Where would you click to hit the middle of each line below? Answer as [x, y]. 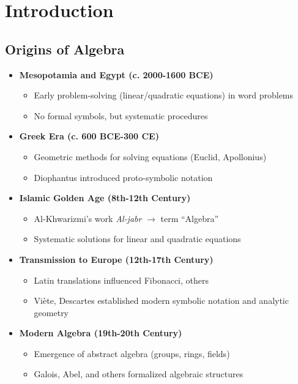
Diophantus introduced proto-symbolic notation [123, 177]
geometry [51, 312]
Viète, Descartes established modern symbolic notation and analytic [161, 301]
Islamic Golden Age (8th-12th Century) [105, 198]
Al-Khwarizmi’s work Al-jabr [88, 218]
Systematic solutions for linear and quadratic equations [137, 239]
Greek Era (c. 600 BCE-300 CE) [89, 136]
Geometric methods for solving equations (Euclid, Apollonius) [150, 156]
